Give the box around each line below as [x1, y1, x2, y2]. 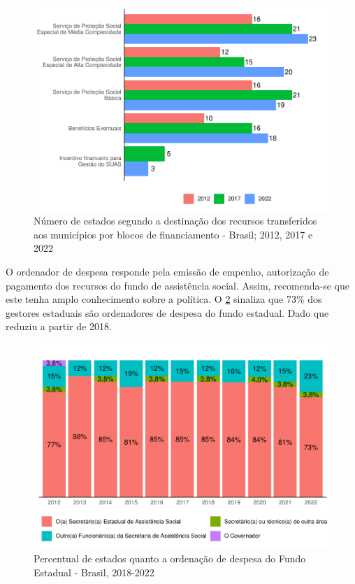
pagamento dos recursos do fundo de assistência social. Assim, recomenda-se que [6, 278, 349, 292]
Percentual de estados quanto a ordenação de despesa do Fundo [34, 551, 306, 565]
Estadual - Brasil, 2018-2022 [34, 564, 154, 579]
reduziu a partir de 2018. [6, 319, 112, 334]
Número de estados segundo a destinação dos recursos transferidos [34, 213, 317, 228]
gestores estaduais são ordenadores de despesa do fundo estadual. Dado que [6, 305, 329, 320]
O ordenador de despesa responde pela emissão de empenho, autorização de [6, 264, 329, 278]
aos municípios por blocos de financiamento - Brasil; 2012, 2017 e [34, 227, 313, 241]
